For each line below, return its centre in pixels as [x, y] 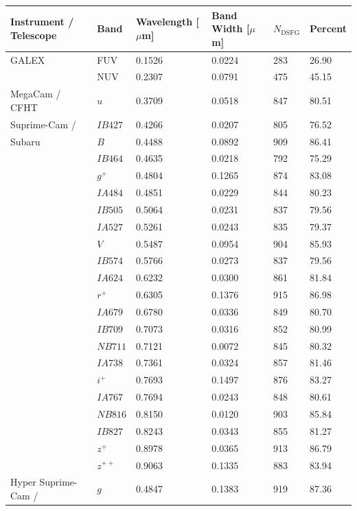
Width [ [231, 28]
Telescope [34, 35]
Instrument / [42, 22]
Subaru [25, 141]
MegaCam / [36, 94]
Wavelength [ [168, 22]
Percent [328, 28]
